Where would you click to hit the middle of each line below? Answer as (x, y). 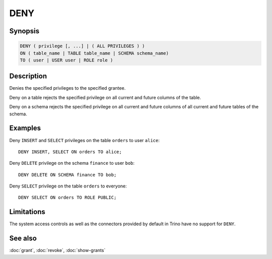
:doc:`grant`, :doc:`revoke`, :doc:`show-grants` (57, 250)
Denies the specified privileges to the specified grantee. (67, 88)
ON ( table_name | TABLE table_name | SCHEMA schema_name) (94, 53)
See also (23, 239)
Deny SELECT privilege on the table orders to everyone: (68, 186)
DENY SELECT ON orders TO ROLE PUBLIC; (67, 198)
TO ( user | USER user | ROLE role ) (66, 60)
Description (28, 76)
